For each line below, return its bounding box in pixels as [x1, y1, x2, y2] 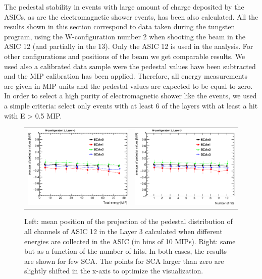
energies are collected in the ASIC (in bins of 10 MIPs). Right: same [24, 236, 236, 246]
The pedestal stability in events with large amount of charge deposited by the [4, 2, 244, 12]
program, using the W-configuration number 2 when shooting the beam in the [4, 31, 245, 41]
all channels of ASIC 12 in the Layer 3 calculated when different [24, 226, 223, 236]
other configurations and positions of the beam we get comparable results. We [4, 50, 245, 61]
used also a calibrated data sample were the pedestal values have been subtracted [4, 61, 256, 71]
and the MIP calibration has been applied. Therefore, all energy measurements [4, 71, 248, 81]
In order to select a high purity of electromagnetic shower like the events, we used [4, 90, 257, 101]
